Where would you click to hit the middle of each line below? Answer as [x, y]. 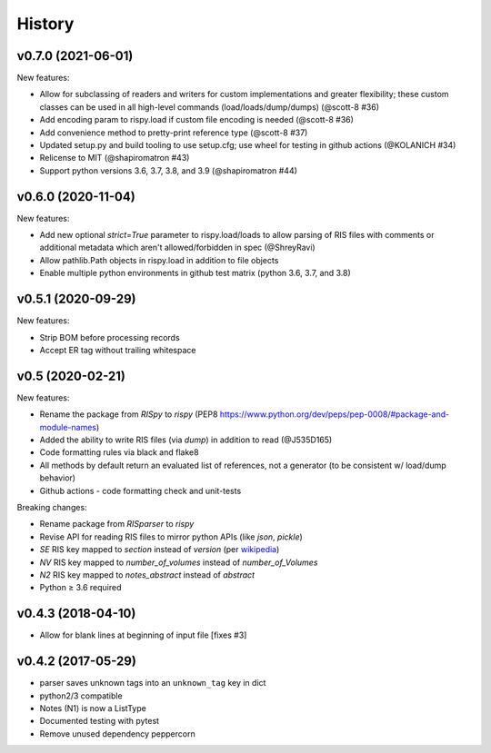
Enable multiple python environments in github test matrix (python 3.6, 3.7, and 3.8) [195, 273]
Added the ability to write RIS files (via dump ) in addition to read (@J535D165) [186, 440]
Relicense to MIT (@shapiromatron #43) [115, 158]
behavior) [58, 478]
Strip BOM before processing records [110, 337]
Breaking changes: [52, 507]
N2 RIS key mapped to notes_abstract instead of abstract [147, 575]
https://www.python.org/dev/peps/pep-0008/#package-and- [335, 414]
